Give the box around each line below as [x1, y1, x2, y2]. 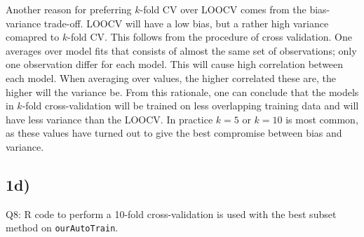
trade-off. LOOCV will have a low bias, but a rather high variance [43, 15, 329, 30]
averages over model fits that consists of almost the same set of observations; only [6, 43, 357, 57]
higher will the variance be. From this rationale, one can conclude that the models [6, 84, 359, 99]
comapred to [6, 29, 60, 44]
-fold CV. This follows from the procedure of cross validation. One [67, 29, 352, 44]
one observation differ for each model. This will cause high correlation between [6, 57, 344, 72]
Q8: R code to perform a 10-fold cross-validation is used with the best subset [6, 206, 337, 221]
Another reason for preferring [6, 2, 132, 16]
